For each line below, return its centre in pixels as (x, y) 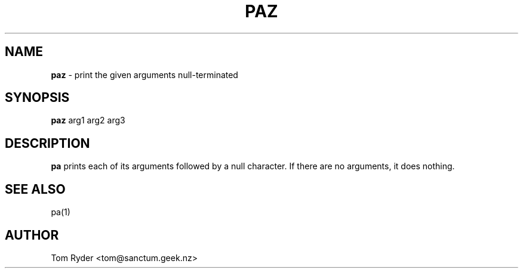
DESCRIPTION (47, 143)
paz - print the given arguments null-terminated (144, 75)
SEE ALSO (35, 189)
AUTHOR (32, 235)
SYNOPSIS (37, 98)
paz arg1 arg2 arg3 (88, 120)
